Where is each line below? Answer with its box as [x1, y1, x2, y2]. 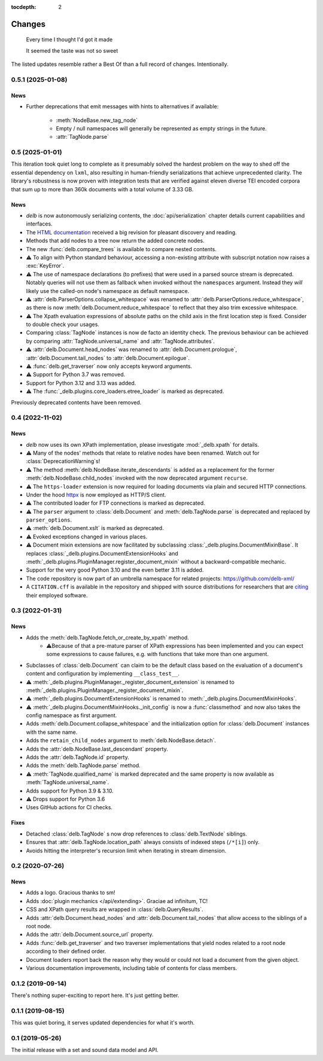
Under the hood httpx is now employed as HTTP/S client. [26, 491, 167, 498]
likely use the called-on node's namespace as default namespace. [26, 287, 190, 294]
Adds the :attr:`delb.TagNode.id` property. [26, 754, 130, 761]
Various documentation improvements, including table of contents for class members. [26, 965, 237, 971]
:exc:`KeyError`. [26, 262, 65, 269]
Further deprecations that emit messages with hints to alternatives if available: [26, 103, 219, 110]
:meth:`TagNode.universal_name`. [26, 779, 109, 786]
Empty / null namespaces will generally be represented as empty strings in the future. [56, 124, 267, 132]
